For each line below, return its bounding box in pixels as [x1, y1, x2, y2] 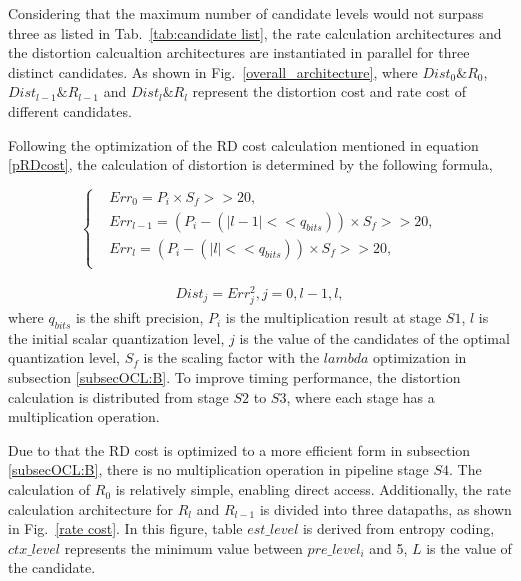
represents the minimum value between [64, 537, 303, 558]
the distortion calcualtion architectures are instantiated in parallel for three [8, 42, 470, 63]
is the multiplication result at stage [225, 307, 442, 328]
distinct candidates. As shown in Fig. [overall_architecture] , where [8, 61, 418, 82]
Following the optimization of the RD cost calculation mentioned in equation [8, 134, 479, 155]
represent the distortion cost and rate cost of [192, 81, 467, 102]
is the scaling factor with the [143, 347, 320, 368]
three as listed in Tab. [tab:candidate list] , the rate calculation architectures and [8, 22, 502, 43]
